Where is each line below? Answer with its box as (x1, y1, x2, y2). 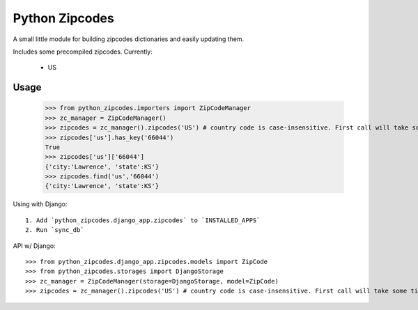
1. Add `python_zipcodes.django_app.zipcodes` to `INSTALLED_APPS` (25, 216, 261, 224)
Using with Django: (13, 200, 68, 208)
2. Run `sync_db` (25, 226, 84, 234)
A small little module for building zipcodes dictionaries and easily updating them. (13, 35, 245, 43)
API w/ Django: (13, 241, 56, 250)
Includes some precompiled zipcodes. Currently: (13, 47, 153, 56)
